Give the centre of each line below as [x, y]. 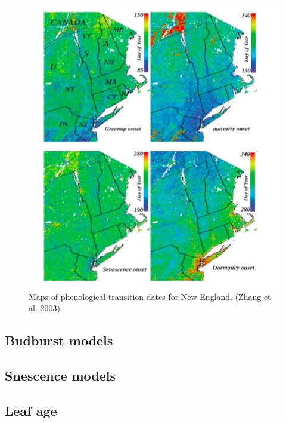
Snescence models [60, 375]
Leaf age [31, 410]
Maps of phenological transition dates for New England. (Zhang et [150, 296]
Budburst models [59, 340]
